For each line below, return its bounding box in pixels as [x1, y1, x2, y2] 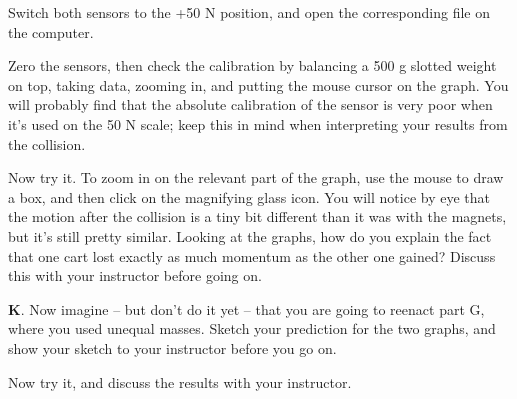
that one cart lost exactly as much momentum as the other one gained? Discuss [8, 245, 496, 266]
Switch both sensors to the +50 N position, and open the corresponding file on [8, 2, 490, 22]
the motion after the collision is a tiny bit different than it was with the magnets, [8, 206, 507, 227]
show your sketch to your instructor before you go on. [8, 337, 337, 358]
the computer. [8, 21, 94, 42]
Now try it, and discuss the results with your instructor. [8, 371, 352, 392]
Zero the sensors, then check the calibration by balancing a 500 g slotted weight [8, 55, 497, 76]
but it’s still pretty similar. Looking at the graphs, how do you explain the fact [8, 225, 492, 246]
